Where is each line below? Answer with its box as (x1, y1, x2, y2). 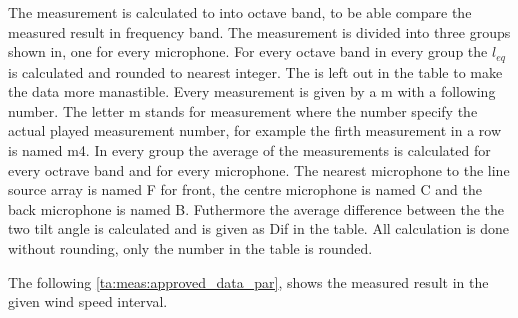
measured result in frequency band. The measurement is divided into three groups (8, 21, 511, 42)
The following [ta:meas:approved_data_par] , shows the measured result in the (8, 271, 489, 292)
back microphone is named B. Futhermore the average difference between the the (8, 198, 505, 219)
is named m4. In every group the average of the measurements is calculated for (8, 140, 491, 161)
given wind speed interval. (8, 291, 168, 312)
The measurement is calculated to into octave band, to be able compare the (8, 2, 472, 22)
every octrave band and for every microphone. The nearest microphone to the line (8, 159, 510, 180)
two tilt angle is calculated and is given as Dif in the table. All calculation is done (8, 218, 509, 239)
